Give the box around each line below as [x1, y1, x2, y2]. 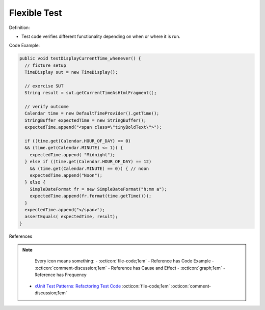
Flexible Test [9, 7, 62, 18]
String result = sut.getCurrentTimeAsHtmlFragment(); [25, 90, 157, 96]
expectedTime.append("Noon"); [29, 172, 103, 178]
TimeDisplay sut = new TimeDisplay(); [25, 69, 118, 75]
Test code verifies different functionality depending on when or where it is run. [21, 33, 181, 39]
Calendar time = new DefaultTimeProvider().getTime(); [25, 111, 159, 116]
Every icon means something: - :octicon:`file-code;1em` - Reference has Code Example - [34, 258, 214, 264]
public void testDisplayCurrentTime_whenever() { [19, 56, 141, 61]
